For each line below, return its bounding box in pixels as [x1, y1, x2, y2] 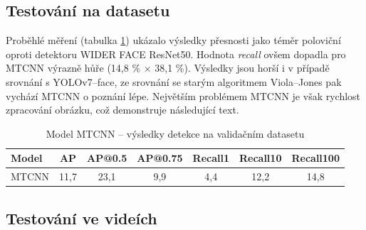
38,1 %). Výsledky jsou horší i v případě [155, 60, 330, 75]
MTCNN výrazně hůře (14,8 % [6, 60, 141, 75]
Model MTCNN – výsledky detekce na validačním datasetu [46, 126, 305, 141]
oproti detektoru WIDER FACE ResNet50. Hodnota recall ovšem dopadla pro [6, 46, 346, 61]
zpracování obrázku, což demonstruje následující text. [6, 102, 239, 117]
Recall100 [291, 150, 340, 165]
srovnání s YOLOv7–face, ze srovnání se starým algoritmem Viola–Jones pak [6, 74, 342, 89]
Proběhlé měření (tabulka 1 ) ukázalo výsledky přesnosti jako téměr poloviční [6, 33, 341, 48]
